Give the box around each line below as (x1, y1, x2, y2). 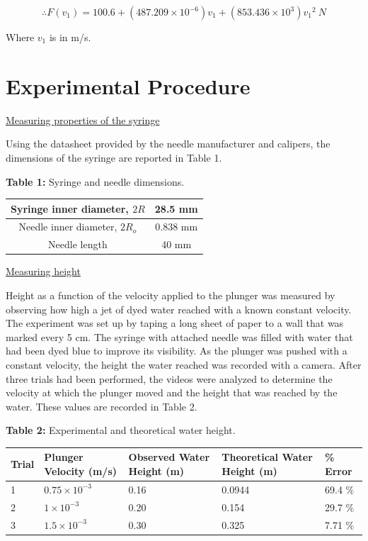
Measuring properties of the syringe (6, 112, 160, 127)
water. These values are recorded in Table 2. (6, 398, 197, 413)
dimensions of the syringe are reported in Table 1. (6, 150, 222, 164)
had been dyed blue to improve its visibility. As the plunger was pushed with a (6, 343, 347, 358)
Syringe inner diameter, (11, 201, 129, 216)
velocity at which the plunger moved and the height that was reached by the (6, 385, 338, 400)
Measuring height (6, 264, 81, 279)
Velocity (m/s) (44, 464, 117, 478)
